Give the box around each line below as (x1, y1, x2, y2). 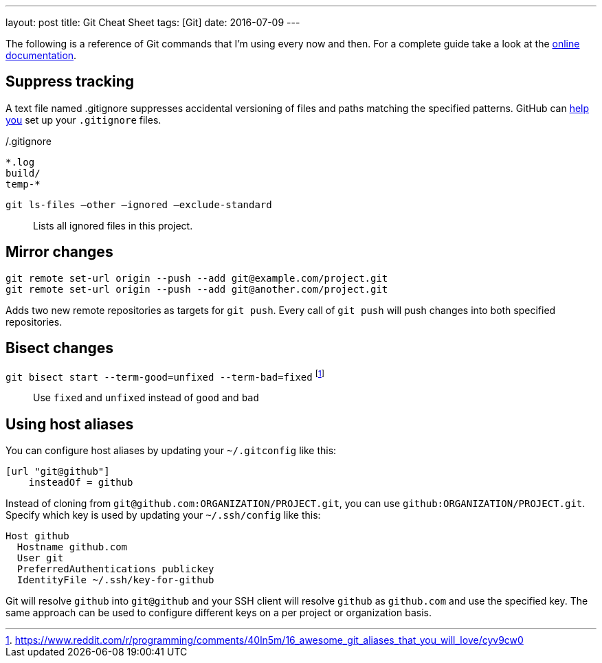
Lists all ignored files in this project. (33, 219, 193, 232)
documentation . (5, 49, 77, 61)
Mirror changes (5, 243, 113, 261)
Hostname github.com (16, 541, 128, 553)
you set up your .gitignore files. (5, 113, 161, 126)
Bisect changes (5, 339, 114, 357)
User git (16, 552, 64, 564)
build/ (5, 167, 41, 179)
